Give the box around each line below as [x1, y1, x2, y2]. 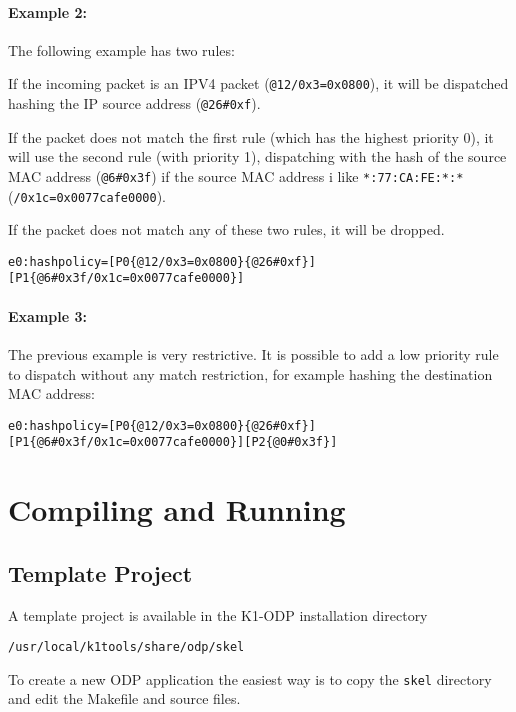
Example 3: [8, 305, 87, 326]
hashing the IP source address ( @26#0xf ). [8, 93, 261, 114]
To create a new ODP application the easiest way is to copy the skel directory [8, 668, 492, 689]
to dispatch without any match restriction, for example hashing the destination [8, 363, 493, 384]
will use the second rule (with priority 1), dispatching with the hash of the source [8, 146, 507, 167]
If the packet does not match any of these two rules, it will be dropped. [8, 219, 445, 240]
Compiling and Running [8, 489, 346, 530]
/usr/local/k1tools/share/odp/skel [8, 640, 245, 655]
